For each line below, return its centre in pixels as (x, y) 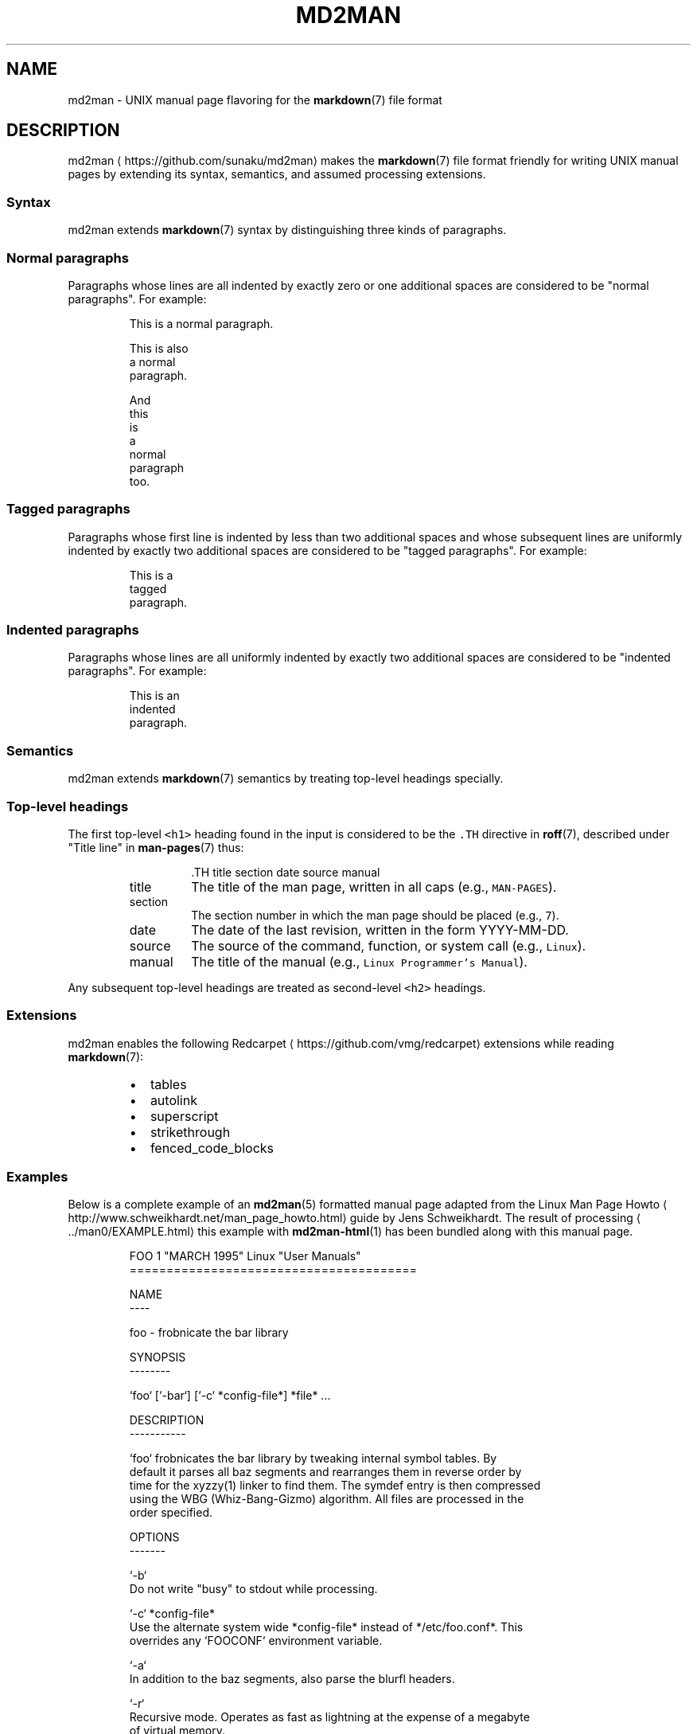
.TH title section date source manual (286, 872)
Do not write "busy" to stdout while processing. (253, 1589)
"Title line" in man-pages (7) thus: (156, 847)
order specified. (171, 1513)
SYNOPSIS (158, 1357)
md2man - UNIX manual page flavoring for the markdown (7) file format (255, 100)
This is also (159, 348)
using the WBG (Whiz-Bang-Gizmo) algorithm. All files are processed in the (327, 1499)
